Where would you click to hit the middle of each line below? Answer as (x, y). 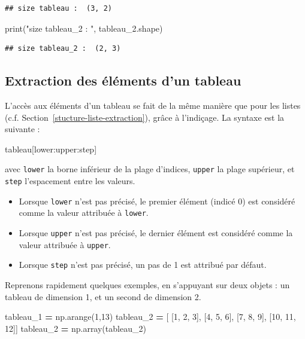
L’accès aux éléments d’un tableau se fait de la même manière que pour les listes (153, 105)
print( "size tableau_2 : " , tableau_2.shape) (84, 28)
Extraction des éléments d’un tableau (123, 80)
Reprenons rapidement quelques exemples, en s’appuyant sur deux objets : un (147, 284)
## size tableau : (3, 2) (58, 8)
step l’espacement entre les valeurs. (70, 181)
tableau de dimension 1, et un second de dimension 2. (103, 296)
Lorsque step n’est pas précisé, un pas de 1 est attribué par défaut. (143, 265)
